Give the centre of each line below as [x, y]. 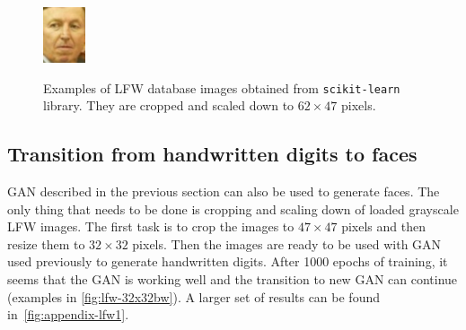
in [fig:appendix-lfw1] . [68, 314]
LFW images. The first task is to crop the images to [151, 226]
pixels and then [384, 226]
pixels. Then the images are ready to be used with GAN [287, 243]
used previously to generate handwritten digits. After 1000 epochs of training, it [228, 261]
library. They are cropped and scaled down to [169, 105]
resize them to [46, 243]
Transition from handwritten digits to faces [212, 154]
